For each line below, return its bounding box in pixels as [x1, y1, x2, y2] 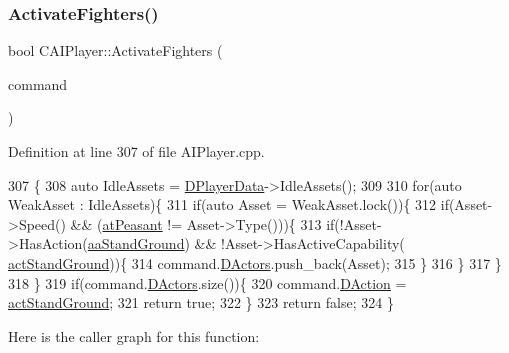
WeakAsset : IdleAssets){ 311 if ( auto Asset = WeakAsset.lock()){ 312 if [8, 194, 449, 215]
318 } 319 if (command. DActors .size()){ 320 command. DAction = [8, 272, 407, 293]
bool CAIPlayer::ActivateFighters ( [8, 40, 223, 61]
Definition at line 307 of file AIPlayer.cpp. [8, 141, 265, 161]
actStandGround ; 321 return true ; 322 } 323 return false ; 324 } [8, 292, 394, 313]
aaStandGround [87, 233, 185, 254]
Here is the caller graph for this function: [8, 325, 260, 346]
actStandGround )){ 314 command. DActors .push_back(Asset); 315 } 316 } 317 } [8, 252, 502, 273]
